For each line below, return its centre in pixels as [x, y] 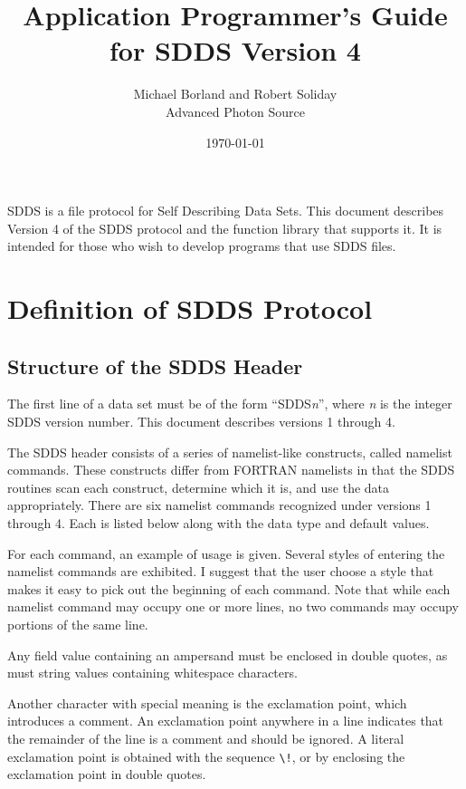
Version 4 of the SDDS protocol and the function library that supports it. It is [225, 228]
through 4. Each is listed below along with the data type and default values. [219, 523]
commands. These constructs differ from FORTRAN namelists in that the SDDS [231, 470]
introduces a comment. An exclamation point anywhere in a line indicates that [226, 721]
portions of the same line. [78, 624]
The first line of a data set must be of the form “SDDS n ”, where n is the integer [230, 404]
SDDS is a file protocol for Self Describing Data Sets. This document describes [226, 211]
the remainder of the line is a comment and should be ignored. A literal [206, 738]
